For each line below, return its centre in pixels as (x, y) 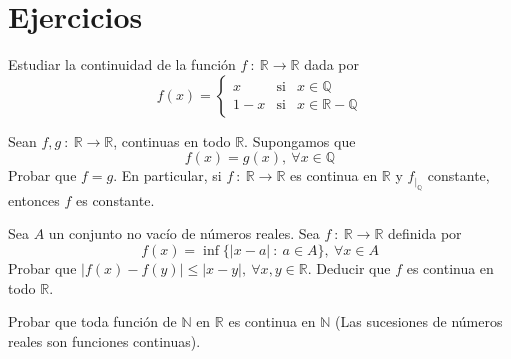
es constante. (115, 199)
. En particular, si (167, 175)
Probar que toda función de (92, 321)
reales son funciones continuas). (104, 340)
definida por (424, 233)
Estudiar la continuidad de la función (122, 64)
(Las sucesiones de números (419, 321)
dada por (332, 64)
